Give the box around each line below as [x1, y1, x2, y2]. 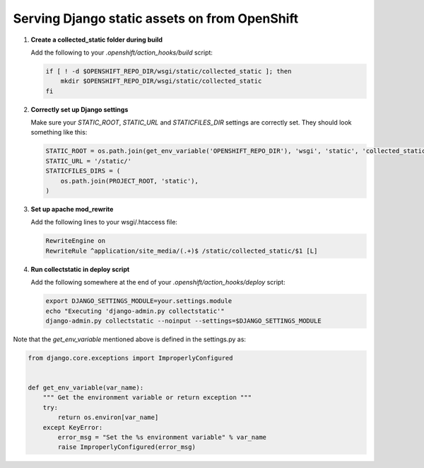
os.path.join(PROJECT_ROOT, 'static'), [60, 177, 199, 185]
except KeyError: [42, 423, 103, 431]
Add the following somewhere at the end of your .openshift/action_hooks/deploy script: [30, 278, 285, 287]
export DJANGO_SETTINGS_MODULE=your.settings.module [45, 297, 232, 305]
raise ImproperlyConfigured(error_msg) [57, 443, 196, 451]
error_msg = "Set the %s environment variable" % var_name [57, 433, 267, 441]
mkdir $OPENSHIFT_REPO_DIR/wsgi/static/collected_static [60, 77, 262, 85]
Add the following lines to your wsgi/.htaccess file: [30, 218, 178, 227]
